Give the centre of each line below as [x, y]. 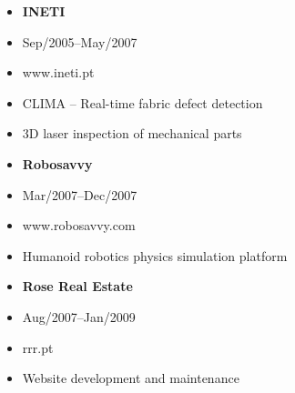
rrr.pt [38, 347]
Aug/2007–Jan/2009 [79, 316]
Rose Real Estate [77, 286]
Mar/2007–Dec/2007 [80, 194]
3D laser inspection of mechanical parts [132, 133]
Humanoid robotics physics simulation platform [155, 255]
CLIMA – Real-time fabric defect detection [142, 102]
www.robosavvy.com [79, 225]
